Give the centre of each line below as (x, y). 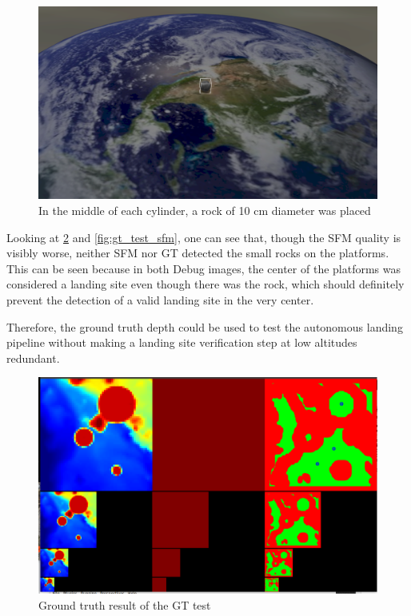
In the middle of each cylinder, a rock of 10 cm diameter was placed (205, 210)
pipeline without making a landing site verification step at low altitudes (182, 342)
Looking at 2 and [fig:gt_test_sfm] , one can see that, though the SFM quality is (204, 237)
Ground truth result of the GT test (125, 604)
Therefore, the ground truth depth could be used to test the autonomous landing (205, 326)
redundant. (33, 358)
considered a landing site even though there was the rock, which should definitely (205, 284)
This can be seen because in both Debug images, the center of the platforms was (204, 268)
